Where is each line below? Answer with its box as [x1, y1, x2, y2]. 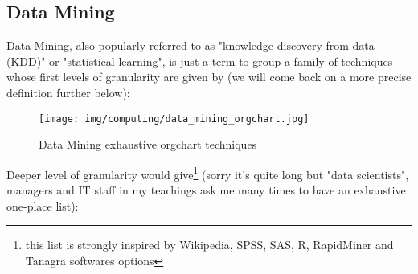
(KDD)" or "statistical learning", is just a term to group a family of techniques [6, 52, 393, 69]
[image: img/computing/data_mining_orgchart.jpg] [39, 112, 309, 125]
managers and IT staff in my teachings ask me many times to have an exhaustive [6, 182, 406, 198]
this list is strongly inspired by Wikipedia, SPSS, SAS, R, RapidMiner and [25, 236, 394, 253]
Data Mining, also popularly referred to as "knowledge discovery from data [6, 37, 375, 54]
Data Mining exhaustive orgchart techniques [39, 136, 257, 153]
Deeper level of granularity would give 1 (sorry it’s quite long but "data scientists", [6, 163, 409, 182]
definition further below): [6, 84, 130, 100]
